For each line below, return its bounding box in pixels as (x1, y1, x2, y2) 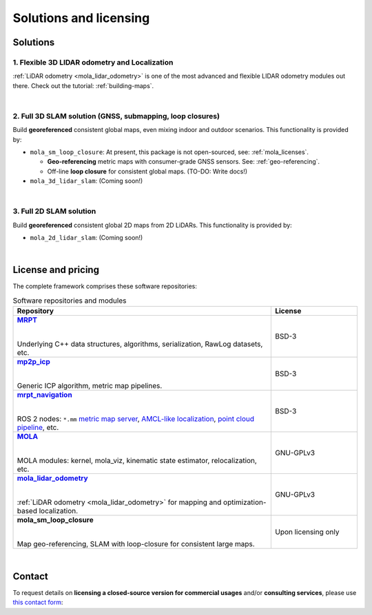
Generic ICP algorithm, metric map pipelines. (17, 381, 163, 391)
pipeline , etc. (17, 423, 59, 433)
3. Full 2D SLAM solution (12, 206, 96, 216)
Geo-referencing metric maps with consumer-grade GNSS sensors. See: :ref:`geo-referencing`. (47, 158, 320, 166)
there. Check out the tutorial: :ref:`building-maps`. (12, 81, 154, 89)
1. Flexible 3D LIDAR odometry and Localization (12, 57, 174, 67)
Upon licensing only (274, 527, 340, 537)
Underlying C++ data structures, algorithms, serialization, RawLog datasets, (17, 339, 263, 349)
